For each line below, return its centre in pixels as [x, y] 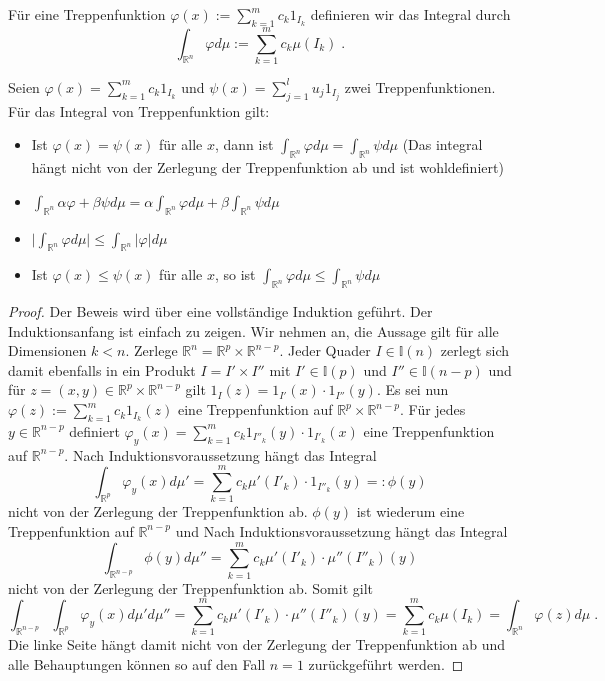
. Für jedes [433, 409]
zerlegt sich [475, 350]
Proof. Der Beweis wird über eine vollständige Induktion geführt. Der [220, 311]
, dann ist [244, 144]
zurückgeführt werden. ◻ [386, 664]
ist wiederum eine [410, 511]
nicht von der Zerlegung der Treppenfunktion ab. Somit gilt [190, 587]
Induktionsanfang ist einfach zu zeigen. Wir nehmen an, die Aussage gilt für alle [253, 330]
